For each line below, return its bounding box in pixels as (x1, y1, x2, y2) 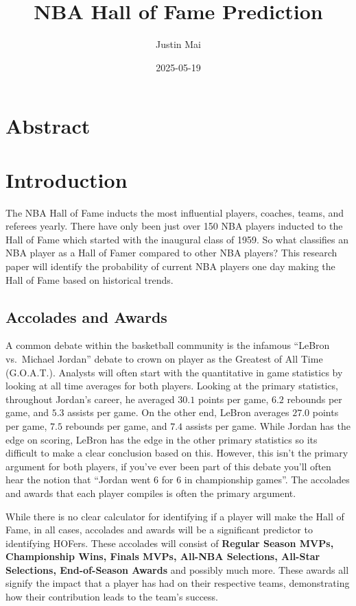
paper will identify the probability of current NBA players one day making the (5, 259, 335, 273)
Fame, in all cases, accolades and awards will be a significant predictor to (5, 522, 313, 537)
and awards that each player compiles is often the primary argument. (5, 485, 296, 500)
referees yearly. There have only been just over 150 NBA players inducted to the (5, 219, 343, 233)
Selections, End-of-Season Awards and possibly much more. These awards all (5, 562, 349, 577)
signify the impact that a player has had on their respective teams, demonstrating (5, 576, 350, 590)
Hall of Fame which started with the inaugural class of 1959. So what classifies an (5, 232, 349, 246)
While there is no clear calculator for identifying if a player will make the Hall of (5, 509, 344, 523)
